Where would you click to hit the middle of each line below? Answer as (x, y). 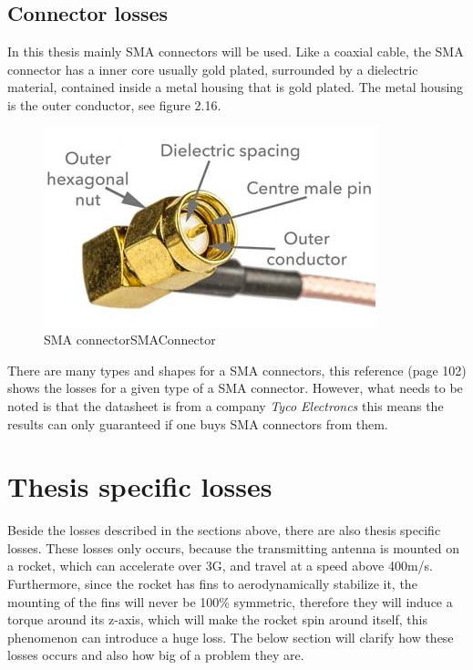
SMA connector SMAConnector (130, 340)
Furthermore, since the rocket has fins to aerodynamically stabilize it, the (212, 584)
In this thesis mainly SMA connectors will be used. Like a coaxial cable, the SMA (236, 52)
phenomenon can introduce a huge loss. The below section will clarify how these (231, 637)
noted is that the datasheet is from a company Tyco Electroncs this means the (226, 405)
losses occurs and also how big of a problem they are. (156, 655)
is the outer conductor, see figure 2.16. (114, 104)
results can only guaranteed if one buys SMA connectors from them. (198, 423)
